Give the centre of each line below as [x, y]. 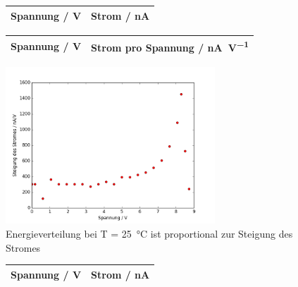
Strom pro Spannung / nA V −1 [170, 46]
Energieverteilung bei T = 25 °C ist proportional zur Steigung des [149, 234]
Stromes [23, 247]
